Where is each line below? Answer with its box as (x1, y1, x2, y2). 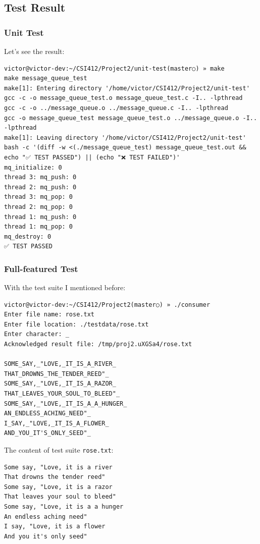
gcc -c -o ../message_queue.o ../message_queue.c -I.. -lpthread (4, 104, 228, 112)
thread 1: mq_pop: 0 (4, 223, 73, 231)
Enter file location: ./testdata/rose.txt (4, 320, 149, 328)
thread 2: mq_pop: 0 (4, 203, 73, 210)
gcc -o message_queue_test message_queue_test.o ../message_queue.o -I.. (4, 114, 257, 122)
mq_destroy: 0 (4, 233, 51, 240)
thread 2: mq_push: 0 (4, 183, 77, 191)
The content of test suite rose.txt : (4, 445, 114, 455)
